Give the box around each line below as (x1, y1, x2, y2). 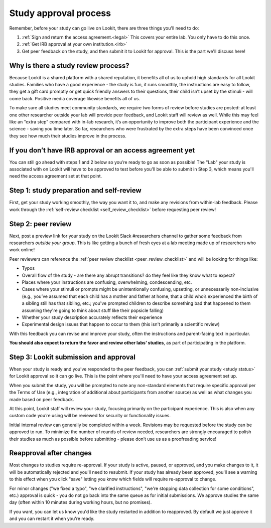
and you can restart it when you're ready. (9, 515, 95, 521)
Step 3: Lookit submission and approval (9, 353, 135, 361)
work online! (9, 247, 35, 253)
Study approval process (9, 8, 111, 19)
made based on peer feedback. (9, 396, 75, 402)
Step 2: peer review (9, 220, 72, 228)
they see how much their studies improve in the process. (9, 133, 126, 139)
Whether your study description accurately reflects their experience (22, 314, 163, 320)
